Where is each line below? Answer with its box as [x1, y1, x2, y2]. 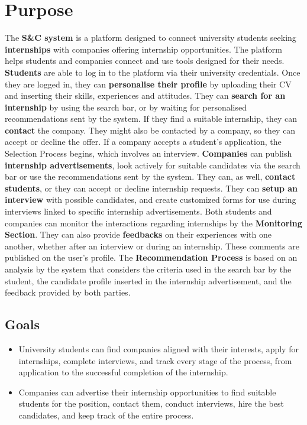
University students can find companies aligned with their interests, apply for [18, 342, 299, 355]
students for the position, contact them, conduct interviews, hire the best [18, 397, 284, 410]
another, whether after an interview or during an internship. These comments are [5, 239, 299, 252]
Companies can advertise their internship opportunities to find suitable [18, 385, 276, 398]
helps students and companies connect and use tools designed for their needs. [5, 54, 285, 67]
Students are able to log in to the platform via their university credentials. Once [5, 66, 300, 78]
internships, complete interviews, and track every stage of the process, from [18, 354, 292, 366]
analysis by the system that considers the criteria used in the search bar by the [5, 263, 292, 275]
